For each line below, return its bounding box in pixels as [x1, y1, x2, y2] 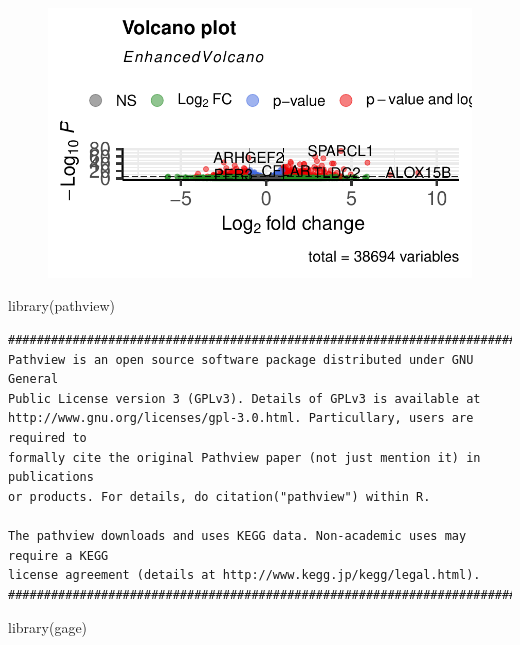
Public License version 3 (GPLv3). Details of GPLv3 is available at [8, 391, 481, 406]
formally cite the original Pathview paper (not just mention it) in [8, 450, 481, 465]
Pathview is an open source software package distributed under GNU [8, 352, 474, 367]
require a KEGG [8, 548, 109, 563]
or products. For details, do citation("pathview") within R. [8, 489, 431, 504]
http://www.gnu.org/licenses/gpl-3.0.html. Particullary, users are [8, 411, 474, 426]
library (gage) [8, 617, 88, 638]
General [8, 372, 59, 387]
